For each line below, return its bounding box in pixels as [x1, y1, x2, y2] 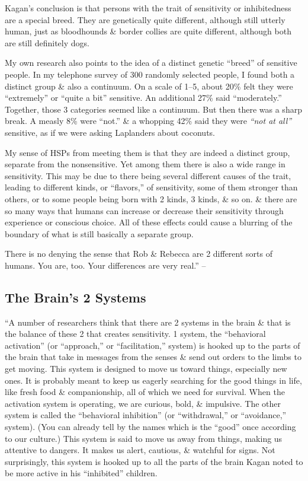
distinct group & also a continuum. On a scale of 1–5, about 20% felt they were [5, 79, 293, 92]
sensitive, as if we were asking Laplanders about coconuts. [5, 126, 215, 138]
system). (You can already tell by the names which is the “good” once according [5, 421, 296, 433]
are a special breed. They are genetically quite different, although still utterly [5, 13, 285, 26]
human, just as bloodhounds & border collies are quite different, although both [5, 25, 291, 37]
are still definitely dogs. [5, 36, 89, 49]
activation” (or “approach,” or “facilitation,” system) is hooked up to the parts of [5, 339, 300, 351]
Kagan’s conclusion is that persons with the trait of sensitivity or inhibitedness [5, 2, 291, 14]
